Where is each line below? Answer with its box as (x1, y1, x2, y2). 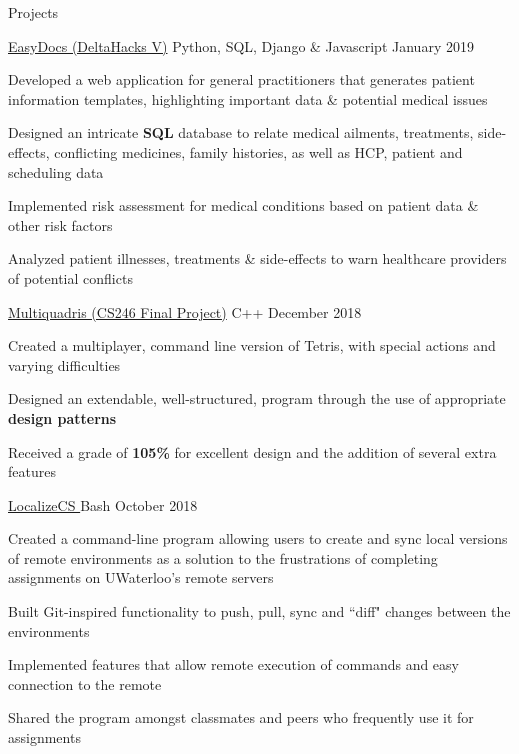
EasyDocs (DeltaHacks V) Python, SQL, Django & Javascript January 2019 (8, 35, 474, 56)
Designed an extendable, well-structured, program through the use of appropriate (8, 388, 506, 409)
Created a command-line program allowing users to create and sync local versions (8, 528, 508, 549)
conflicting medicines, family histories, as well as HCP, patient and (54, 141, 463, 162)
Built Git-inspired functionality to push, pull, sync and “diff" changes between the (8, 601, 511, 622)
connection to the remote (8, 673, 162, 694)
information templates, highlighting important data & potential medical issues (8, 88, 488, 109)
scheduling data (8, 161, 104, 182)
